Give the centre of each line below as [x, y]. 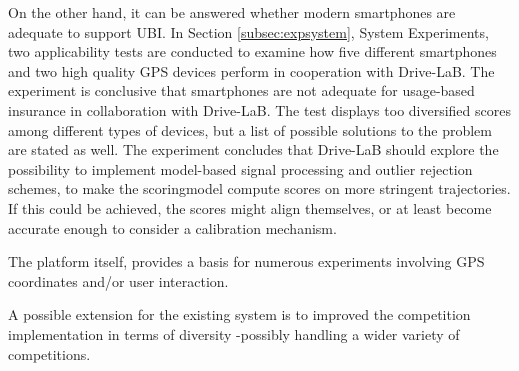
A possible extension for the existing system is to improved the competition [239, 314]
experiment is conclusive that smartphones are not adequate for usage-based [241, 90]
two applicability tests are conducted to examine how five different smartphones [252, 51]
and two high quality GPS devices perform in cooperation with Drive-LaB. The [251, 70]
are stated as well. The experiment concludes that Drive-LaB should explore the [253, 149]
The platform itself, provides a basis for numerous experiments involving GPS [246, 261]
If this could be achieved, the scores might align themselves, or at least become [250, 207]
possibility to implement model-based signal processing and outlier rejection [240, 168]
